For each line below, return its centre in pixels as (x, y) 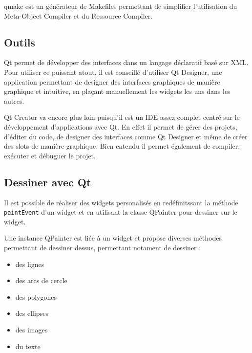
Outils (20, 42)
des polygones (36, 297)
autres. (14, 100)
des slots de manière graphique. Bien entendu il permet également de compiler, (122, 146)
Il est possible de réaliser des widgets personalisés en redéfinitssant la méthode (121, 202)
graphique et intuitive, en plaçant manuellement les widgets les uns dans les (117, 91)
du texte (28, 346)
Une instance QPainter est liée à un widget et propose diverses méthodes (113, 238)
